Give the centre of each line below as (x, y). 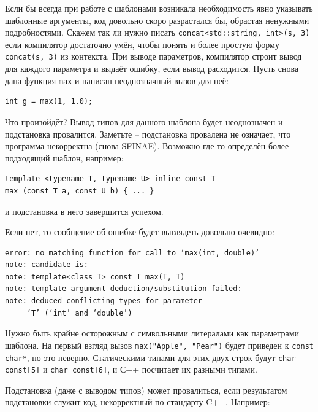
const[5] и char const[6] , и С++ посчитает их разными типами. (131, 369)
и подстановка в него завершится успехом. (84, 211)
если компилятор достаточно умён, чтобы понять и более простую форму (142, 44)
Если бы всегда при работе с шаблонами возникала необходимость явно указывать (159, 8)
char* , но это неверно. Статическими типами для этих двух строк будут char (150, 357)
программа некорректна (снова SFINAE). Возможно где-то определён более (147, 146)
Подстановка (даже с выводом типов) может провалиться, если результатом (146, 390)
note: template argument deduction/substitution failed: (123, 289)
